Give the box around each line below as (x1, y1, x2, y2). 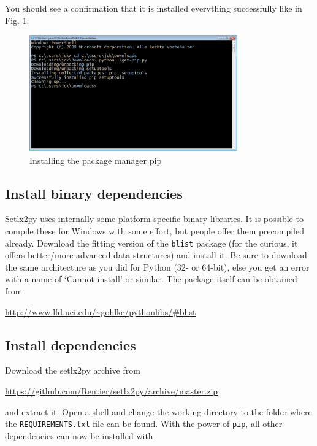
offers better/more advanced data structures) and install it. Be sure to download (5, 248, 307, 261)
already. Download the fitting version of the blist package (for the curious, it (5, 236, 298, 249)
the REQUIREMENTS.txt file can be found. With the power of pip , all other (5, 417, 283, 430)
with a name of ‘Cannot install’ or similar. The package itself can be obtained (5, 272, 297, 285)
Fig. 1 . (5, 13, 29, 26)
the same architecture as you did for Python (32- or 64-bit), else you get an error (5, 260, 310, 273)
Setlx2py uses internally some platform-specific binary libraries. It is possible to (5, 212, 304, 225)
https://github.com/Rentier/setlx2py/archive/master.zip (5, 384, 218, 397)
